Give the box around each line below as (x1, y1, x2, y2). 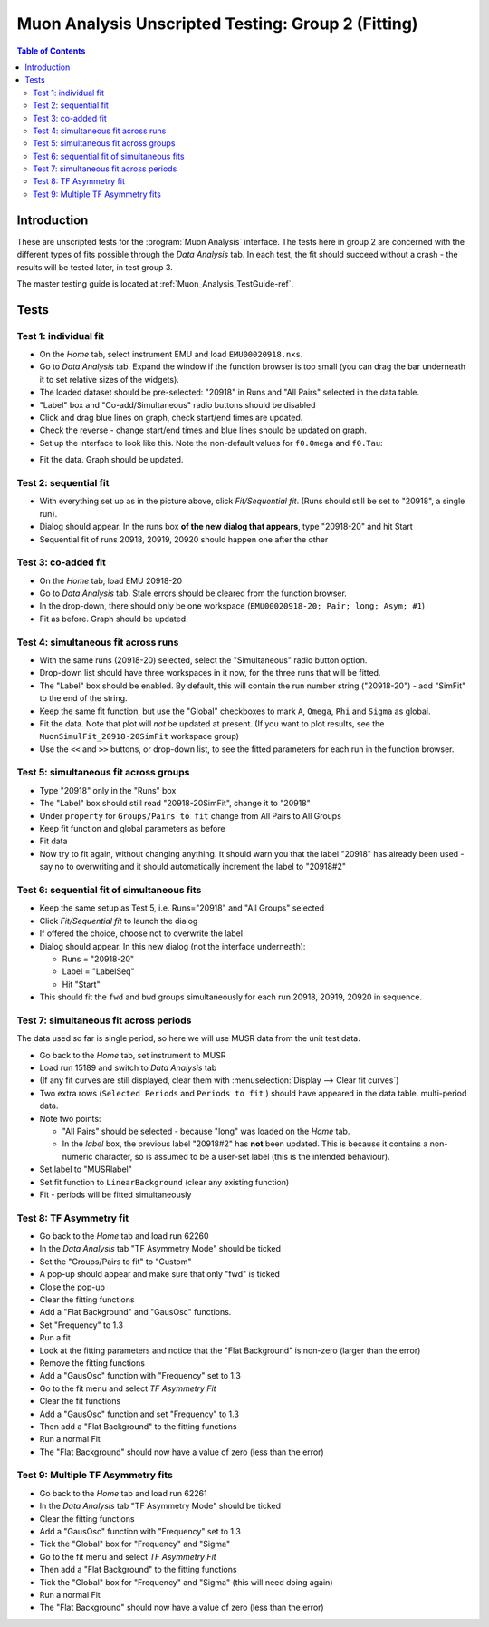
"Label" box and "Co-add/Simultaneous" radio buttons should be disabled (39, 399, 316, 410)
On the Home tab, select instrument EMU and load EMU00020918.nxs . (39, 349, 303, 360)
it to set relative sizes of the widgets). (39, 374, 180, 385)
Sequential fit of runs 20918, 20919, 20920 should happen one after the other (39, 533, 329, 544)
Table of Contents (16, 45, 86, 56)
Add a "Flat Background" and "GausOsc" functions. (39, 1307, 232, 1318)
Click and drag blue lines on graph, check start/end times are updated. (39, 413, 303, 424)
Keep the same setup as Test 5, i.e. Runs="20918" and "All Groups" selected (39, 902, 325, 913)
